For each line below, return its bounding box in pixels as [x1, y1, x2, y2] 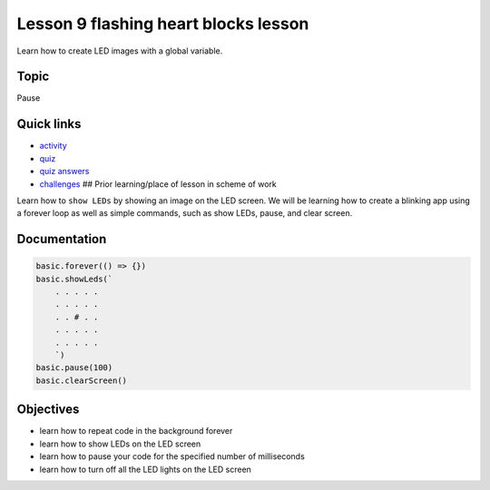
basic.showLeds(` [35, 273, 113, 284]
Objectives [16, 402, 80, 417]
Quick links [16, 116, 82, 132]
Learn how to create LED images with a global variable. [16, 45, 223, 56]
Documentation [16, 231, 107, 247]
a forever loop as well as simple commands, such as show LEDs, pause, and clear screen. [16, 208, 353, 219]
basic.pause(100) [35, 363, 113, 373]
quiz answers [39, 166, 90, 177]
